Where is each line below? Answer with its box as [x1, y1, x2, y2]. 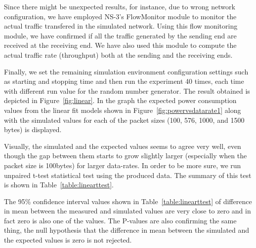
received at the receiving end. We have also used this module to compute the [4, 40, 237, 50]
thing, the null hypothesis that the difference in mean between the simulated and [4, 225, 250, 235]
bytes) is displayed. [4, 124, 62, 135]
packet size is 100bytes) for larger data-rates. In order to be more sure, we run [4, 160, 241, 170]
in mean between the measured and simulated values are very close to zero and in [4, 206, 251, 216]
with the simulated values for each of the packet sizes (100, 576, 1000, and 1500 [4, 114, 245, 125]
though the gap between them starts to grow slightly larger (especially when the [4, 150, 247, 161]
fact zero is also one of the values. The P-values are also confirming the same [4, 215, 237, 225]
